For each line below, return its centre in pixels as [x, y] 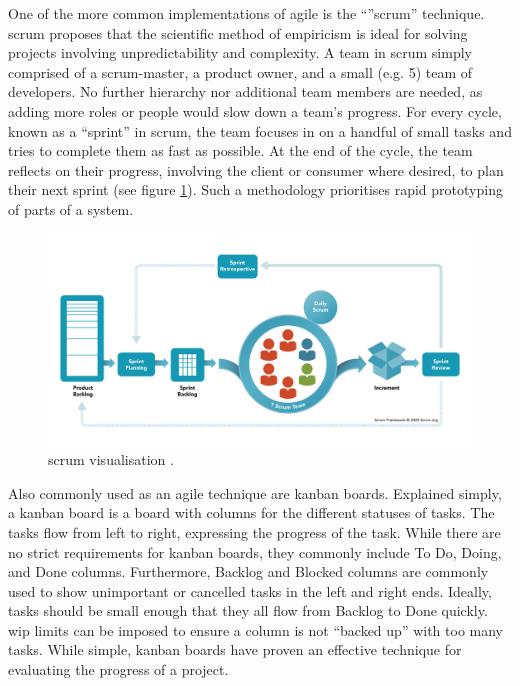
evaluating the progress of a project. [118, 669]
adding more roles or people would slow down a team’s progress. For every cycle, [255, 110]
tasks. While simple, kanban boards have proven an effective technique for [235, 649]
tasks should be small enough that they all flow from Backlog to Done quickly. [248, 610]
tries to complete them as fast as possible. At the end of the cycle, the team [240, 150]
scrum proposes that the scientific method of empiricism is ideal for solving [238, 32]
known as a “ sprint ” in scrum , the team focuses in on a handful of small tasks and [260, 130]
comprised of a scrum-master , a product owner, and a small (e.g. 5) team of [240, 71]
